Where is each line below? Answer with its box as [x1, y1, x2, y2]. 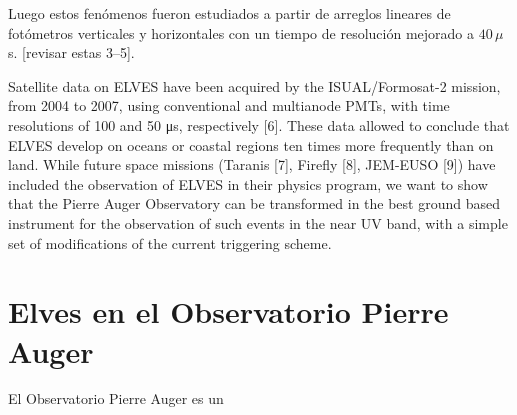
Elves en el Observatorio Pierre [8, 291, 449, 332]
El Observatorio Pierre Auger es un [8, 388, 224, 409]
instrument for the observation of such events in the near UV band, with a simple [8, 212, 508, 233]
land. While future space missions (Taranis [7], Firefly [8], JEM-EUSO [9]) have [8, 154, 496, 175]
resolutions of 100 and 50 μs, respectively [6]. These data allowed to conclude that [8, 114, 510, 135]
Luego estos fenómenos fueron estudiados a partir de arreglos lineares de [8, 3, 451, 23]
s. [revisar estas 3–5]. [8, 42, 135, 63]
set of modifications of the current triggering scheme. [8, 232, 332, 253]
